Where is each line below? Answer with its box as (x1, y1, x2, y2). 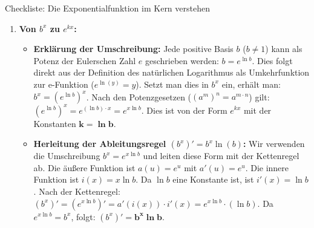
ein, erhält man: (221, 77, 281, 90)
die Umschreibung (33, 149, 100, 162)
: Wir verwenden (243, 137, 305, 150)
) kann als (265, 42, 303, 55)
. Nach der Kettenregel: (33, 184, 120, 197)
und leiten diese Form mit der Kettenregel (143, 149, 299, 162)
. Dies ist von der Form (141, 103, 227, 116)
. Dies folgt (252, 54, 293, 67)
